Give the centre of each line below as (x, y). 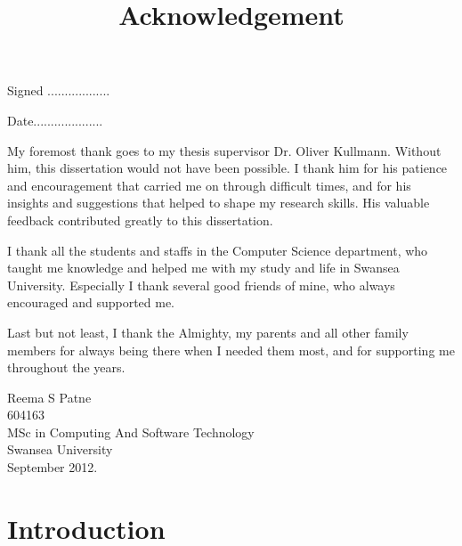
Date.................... (55, 120)
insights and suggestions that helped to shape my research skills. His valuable (219, 203)
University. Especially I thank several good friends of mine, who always (201, 285)
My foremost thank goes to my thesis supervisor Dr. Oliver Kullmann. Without (224, 150)
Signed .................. (59, 90)
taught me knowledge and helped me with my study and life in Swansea (203, 268)
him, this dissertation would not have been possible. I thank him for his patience (227, 168)
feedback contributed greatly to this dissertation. (140, 220)
